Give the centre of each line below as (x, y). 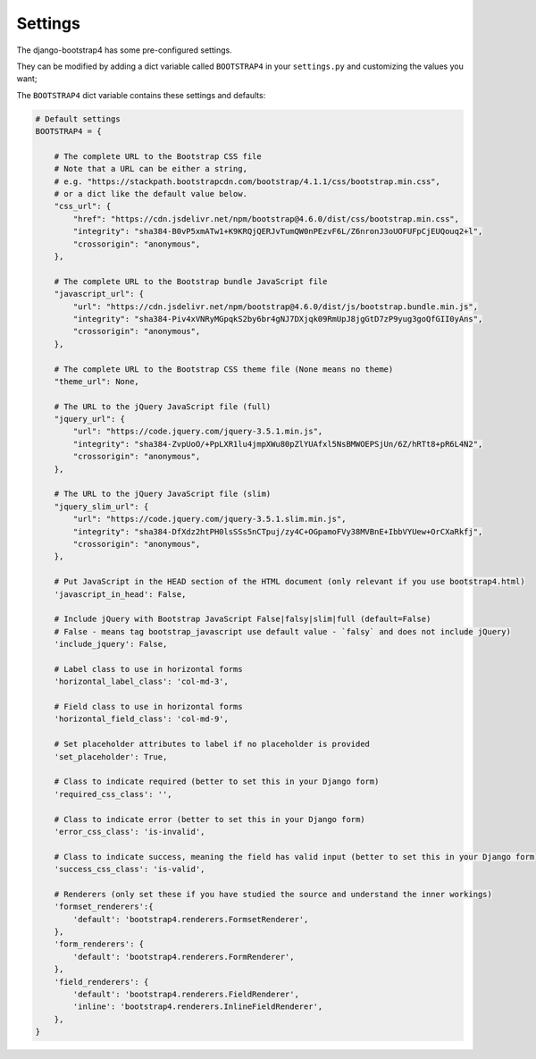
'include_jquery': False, (111, 644)
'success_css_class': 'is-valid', (130, 870)
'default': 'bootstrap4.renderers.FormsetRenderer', (191, 919)
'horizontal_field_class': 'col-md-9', (142, 719)
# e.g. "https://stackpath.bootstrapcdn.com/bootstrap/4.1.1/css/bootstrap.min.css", (247, 181)
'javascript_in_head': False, (120, 594)
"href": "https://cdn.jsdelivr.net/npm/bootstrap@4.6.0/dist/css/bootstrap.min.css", (266, 219)
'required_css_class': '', (113, 794)
